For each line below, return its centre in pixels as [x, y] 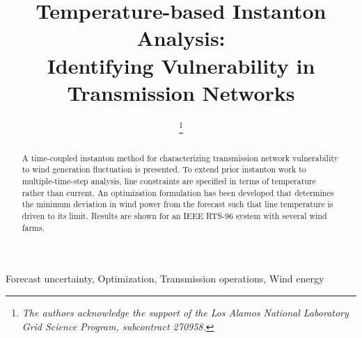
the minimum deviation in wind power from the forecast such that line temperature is [178, 204]
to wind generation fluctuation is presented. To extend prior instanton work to [164, 169]
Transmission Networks [181, 92]
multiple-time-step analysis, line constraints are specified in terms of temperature [169, 181]
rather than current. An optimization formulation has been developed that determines [178, 192]
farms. [33, 227]
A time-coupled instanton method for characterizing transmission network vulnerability [180, 158]
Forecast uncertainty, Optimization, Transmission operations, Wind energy [165, 279]
